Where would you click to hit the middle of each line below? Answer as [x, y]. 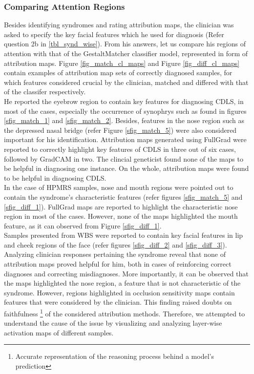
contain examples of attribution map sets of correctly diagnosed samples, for [118, 73]
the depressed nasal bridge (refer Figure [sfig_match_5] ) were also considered [120, 130]
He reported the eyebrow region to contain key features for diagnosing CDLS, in [124, 101]
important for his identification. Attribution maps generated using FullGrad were [125, 139]
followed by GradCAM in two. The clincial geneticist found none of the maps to [124, 158]
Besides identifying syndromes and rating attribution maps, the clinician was [119, 25]
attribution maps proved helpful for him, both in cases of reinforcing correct [118, 264]
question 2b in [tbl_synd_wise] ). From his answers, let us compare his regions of [125, 44]
